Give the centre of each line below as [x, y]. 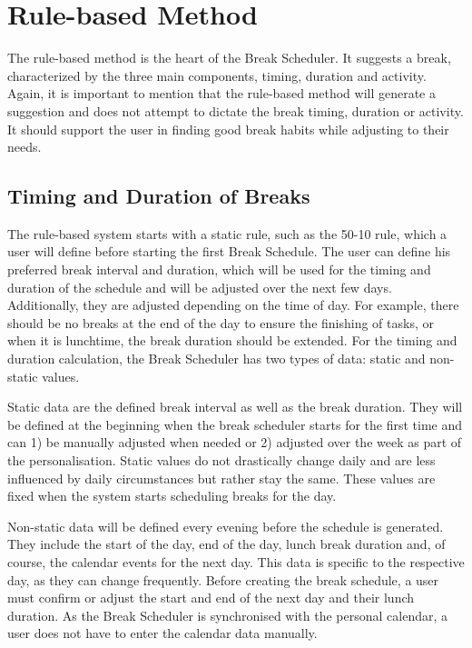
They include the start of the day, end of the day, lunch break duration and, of [226, 544]
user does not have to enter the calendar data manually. [162, 633]
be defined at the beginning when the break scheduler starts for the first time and [235, 424]
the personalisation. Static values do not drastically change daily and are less [221, 460]
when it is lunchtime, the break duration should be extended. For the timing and [232, 340]
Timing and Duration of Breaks [159, 196]
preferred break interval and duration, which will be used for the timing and [219, 269]
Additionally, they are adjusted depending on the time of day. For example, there [233, 305]
